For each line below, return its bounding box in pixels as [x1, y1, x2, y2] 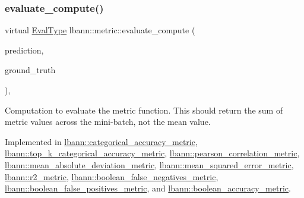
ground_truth [5, 64, 56, 76]
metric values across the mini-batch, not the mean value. [5, 115, 211, 128]
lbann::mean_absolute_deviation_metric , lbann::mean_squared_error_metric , [5, 158, 294, 171]
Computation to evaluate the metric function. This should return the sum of [5, 103, 283, 116]
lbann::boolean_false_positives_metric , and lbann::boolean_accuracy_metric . [5, 182, 291, 194]
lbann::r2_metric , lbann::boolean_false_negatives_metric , [5, 170, 218, 183]
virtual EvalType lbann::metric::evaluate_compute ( [5, 24, 195, 36]
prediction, [5, 43, 44, 56]
